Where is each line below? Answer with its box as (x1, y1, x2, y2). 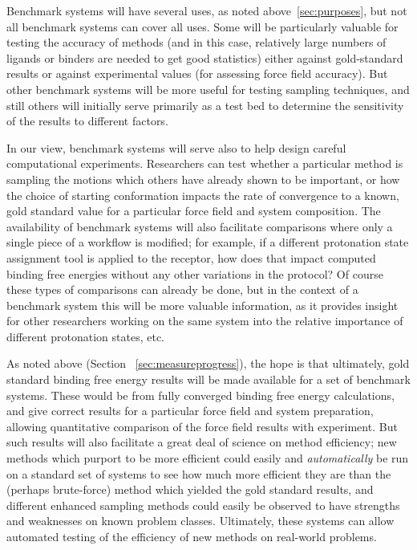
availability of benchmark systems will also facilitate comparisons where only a (6, 218, 393, 234)
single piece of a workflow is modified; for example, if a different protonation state (6, 234, 409, 251)
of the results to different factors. (6, 112, 168, 129)
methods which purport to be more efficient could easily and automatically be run (6, 450, 409, 466)
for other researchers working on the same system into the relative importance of (6, 312, 403, 329)
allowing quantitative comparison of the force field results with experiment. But (6, 418, 398, 434)
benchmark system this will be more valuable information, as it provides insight (6, 296, 399, 313)
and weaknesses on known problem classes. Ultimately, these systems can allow (6, 512, 395, 529)
